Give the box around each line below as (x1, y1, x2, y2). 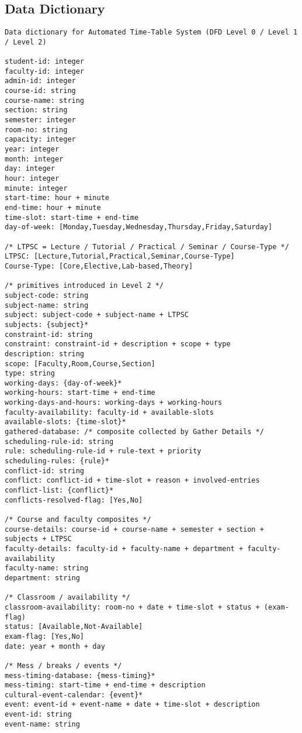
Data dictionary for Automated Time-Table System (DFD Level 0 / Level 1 (5, 28, 298, 37)
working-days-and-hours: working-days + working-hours (5, 398, 223, 407)
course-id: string (5, 87, 76, 95)
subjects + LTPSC (5, 535, 72, 543)
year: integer (5, 145, 60, 154)
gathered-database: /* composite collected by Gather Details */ (5, 428, 264, 436)
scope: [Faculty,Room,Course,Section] (5, 359, 155, 368)
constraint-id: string (5, 330, 93, 339)
